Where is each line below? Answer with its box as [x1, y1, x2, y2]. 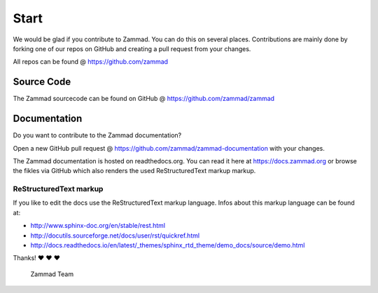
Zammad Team [30, 270, 73, 278]
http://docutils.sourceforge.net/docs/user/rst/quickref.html [30, 231, 199, 240]
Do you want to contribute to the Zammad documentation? [13, 131, 182, 139]
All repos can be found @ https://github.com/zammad [13, 57, 168, 66]
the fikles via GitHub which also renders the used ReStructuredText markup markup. [13, 167, 256, 175]
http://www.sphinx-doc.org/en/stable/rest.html [30, 222, 166, 230]
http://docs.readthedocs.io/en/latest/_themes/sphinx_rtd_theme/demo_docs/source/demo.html [30, 241, 305, 250]
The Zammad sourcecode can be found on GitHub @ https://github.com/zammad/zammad [13, 95, 275, 103]
